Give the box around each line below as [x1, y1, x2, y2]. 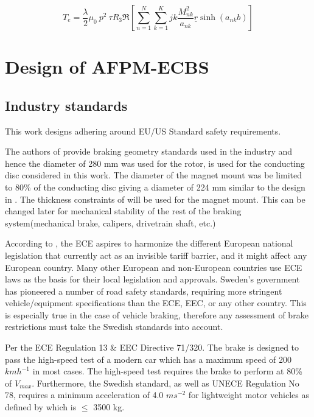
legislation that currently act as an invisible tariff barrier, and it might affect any [5, 248, 307, 261]
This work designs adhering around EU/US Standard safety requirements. [5, 124, 281, 137]
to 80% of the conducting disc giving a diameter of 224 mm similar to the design [5, 180, 305, 193]
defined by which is [5, 401, 77, 413]
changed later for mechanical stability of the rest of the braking [5, 205, 242, 217]
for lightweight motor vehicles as [188, 388, 310, 401]
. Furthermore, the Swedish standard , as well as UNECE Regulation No [32, 376, 299, 389]
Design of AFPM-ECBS [5, 54, 209, 79]
